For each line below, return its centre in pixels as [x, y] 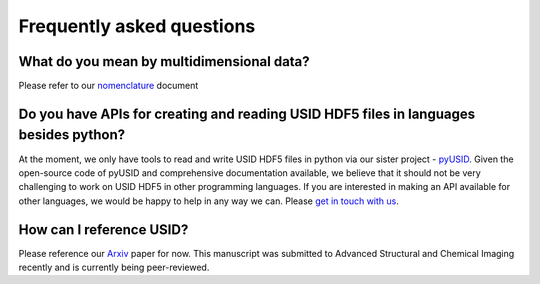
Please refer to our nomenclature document [108, 86]
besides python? [72, 135]
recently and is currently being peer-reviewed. [114, 267]
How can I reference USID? [103, 229]
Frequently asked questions [137, 26]
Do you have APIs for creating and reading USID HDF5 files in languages [246, 113]
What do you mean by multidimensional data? [164, 61]
